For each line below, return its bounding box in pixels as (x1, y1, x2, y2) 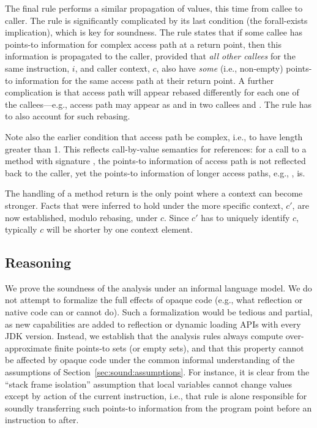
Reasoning (5, 253, 72, 272)
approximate (5, 341, 52, 354)
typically (5, 223, 37, 236)
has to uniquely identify (201, 211, 290, 223)
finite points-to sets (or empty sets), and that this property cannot (54, 341, 304, 354)
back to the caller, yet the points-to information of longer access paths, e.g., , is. (5, 166, 305, 179)
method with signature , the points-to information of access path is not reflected (5, 154, 306, 167)
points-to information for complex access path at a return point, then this (5, 37, 282, 50)
